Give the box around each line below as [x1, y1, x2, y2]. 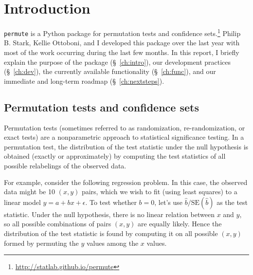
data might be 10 [4, 186, 55, 197]
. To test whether [85, 197, 137, 207]
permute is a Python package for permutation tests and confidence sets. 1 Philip [4, 27, 241, 38]
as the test [217, 197, 248, 207]
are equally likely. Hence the [138, 219, 222, 229]
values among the [86, 238, 139, 248]
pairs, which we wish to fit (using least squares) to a [81, 186, 237, 197]
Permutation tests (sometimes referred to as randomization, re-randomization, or [4, 122, 245, 132]
